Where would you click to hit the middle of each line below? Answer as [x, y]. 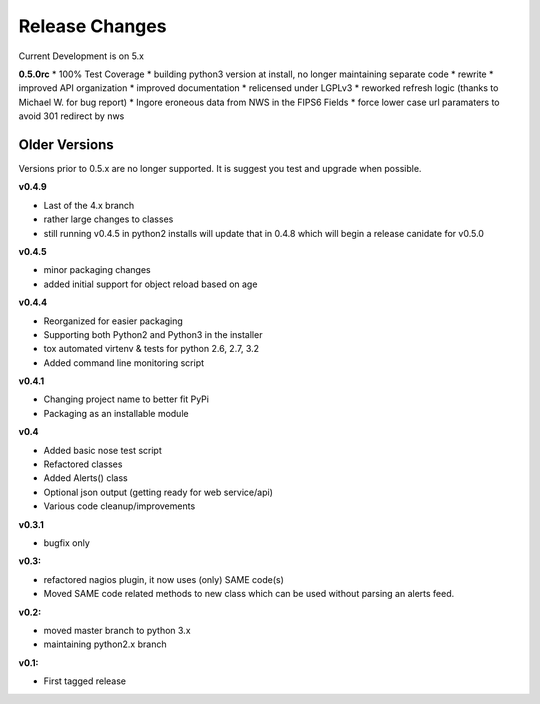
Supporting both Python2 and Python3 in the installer [153, 334]
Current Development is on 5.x [81, 56]
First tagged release [85, 681]
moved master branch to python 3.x [117, 630]
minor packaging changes [97, 270]
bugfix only [66, 543]
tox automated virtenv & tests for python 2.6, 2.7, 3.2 [151, 349]
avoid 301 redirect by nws [71, 116]
